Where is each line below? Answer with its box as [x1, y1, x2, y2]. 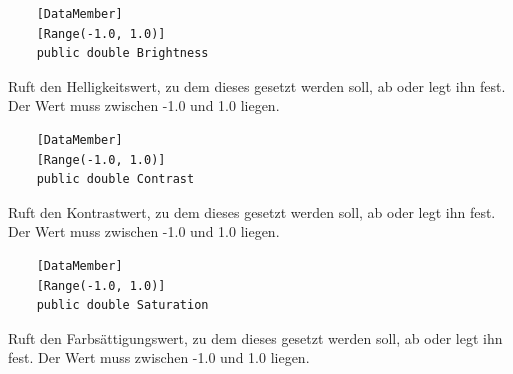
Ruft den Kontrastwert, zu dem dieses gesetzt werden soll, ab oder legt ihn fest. [8, 201, 496, 222]
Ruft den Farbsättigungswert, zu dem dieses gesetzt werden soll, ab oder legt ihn [8, 327, 503, 348]
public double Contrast [36, 172, 195, 187]
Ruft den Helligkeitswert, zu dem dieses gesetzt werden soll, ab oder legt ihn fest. [8, 75, 506, 96]
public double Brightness [36, 46, 209, 61]
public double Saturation [36, 298, 209, 313]
